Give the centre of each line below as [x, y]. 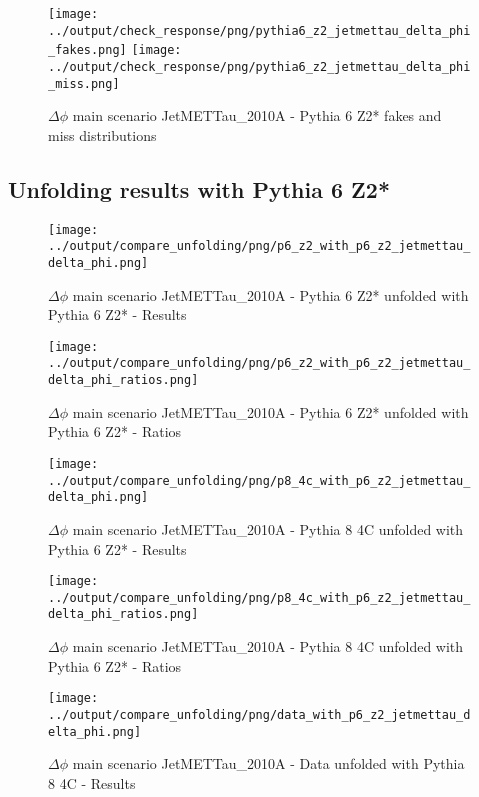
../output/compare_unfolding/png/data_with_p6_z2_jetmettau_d [259, 714]
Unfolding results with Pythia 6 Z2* [199, 188]
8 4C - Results [92, 782]
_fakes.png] [87, 50]
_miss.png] [84, 83]
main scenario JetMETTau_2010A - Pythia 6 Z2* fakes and [257, 115]
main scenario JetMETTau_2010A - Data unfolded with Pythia [268, 763]
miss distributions [102, 134]
